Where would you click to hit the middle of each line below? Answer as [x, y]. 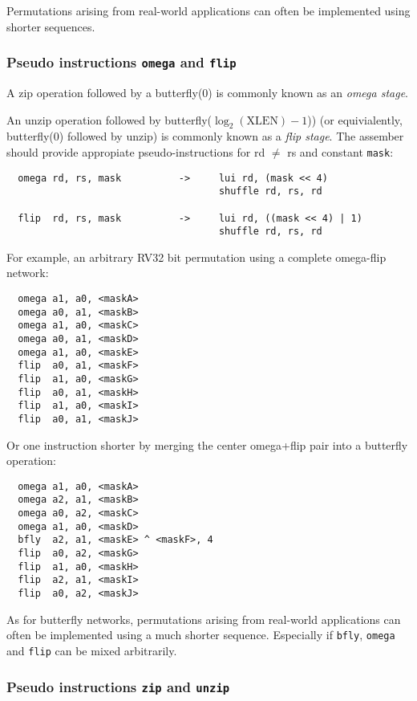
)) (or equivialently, [355, 119]
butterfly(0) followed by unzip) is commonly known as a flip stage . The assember [205, 136]
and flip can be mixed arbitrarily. [92, 650]
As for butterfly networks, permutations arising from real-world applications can [204, 619]
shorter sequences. [51, 26]
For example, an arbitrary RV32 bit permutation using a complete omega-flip [196, 257]
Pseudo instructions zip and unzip [118, 686]
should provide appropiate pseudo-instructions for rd [136, 151]
